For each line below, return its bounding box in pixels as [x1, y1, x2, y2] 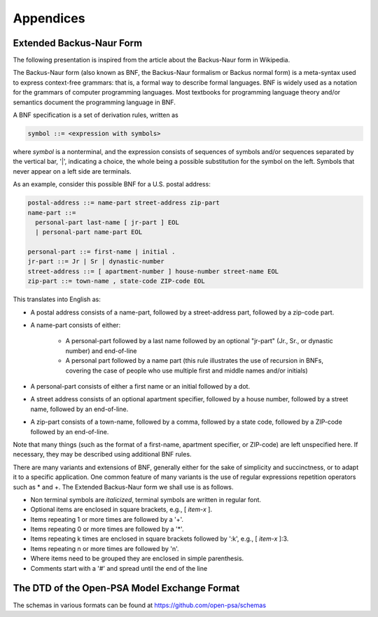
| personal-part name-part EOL [35, 228, 143, 236]
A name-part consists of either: [30, 321, 121, 329]
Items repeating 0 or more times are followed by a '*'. [30, 525, 184, 534]
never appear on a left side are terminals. [13, 167, 132, 175]
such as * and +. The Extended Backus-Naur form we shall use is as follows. [13, 483, 234, 491]
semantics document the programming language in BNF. [13, 98, 176, 106]
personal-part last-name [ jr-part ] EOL [35, 218, 180, 226]
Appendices [13, 11, 85, 26]
